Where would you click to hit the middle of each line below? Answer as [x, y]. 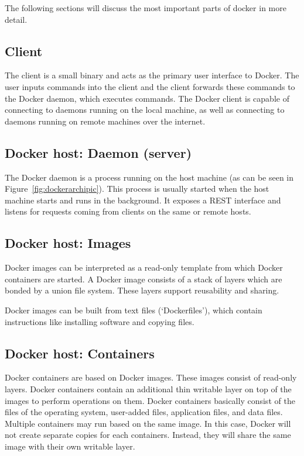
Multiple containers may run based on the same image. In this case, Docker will [148, 423]
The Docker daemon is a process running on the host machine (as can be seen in [149, 177]
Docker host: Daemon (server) [98, 152]
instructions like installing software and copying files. [100, 321]
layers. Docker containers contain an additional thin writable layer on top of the [148, 388]
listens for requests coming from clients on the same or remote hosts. [128, 211]
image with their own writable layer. [70, 446]
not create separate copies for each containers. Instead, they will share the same [148, 435]
